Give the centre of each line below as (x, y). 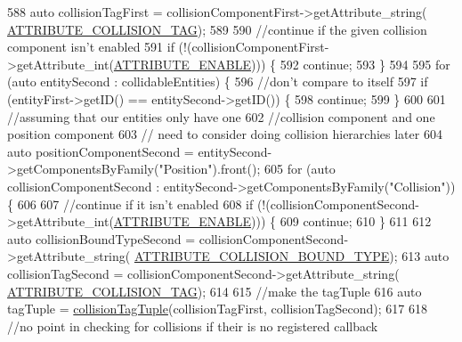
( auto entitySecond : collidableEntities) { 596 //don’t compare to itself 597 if (218, 81)
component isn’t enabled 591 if (91, 47)
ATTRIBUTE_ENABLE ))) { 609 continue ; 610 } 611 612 (272, 221)
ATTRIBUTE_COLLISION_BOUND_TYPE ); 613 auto (292, 256)
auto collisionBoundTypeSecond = (101, 238)
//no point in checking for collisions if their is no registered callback (193, 326)
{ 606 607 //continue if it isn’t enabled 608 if (130, 204)
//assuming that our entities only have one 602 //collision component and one (221, 116)
